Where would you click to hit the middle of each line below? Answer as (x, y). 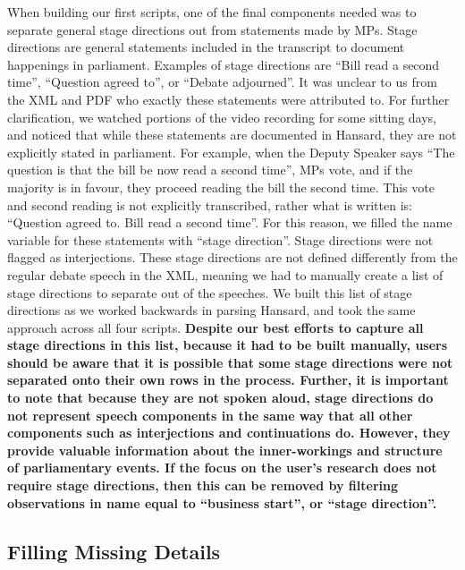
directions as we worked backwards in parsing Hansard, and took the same (211, 310)
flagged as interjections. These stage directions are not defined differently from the (232, 257)
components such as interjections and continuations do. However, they (229, 433)
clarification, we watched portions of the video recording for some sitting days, (222, 117)
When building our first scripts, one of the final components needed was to (212, 12)
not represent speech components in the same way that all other (210, 415)
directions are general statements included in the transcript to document (206, 47)
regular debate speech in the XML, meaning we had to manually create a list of (225, 274)
